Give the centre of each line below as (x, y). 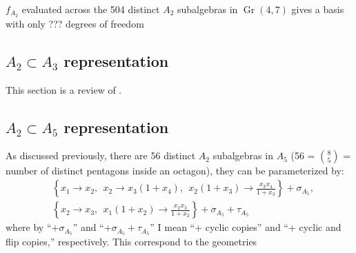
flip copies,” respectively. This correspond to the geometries (131, 241)
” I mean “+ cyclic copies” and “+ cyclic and (246, 227)
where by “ (29, 227)
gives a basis (318, 9)
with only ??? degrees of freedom (75, 23)
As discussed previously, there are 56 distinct (101, 155)
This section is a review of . (64, 89)
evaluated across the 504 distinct (91, 9)
